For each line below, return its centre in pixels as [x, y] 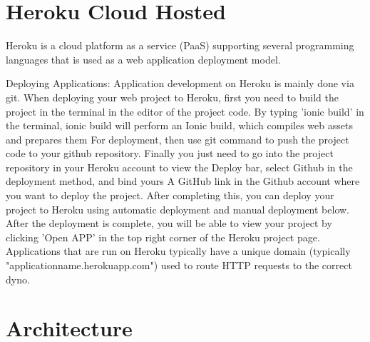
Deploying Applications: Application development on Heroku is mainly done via [180, 83]
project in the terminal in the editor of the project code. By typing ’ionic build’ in [185, 111]
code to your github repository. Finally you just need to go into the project [170, 153]
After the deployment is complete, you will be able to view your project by [169, 223]
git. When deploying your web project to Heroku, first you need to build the [172, 97]
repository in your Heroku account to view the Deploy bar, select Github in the [179, 167]
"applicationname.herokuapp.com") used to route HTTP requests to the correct [179, 265]
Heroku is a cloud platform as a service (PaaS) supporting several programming [180, 45]
